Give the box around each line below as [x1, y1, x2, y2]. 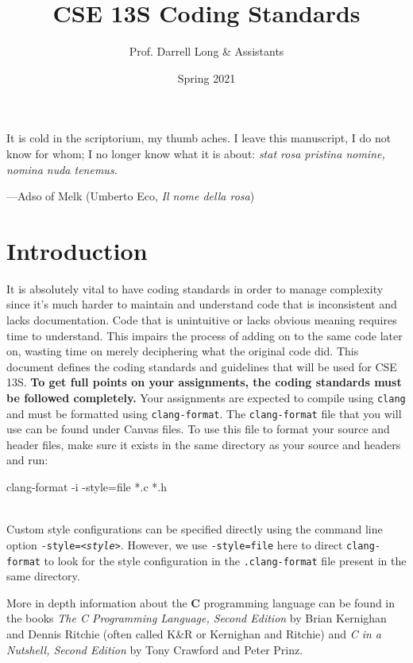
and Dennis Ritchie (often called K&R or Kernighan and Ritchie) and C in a [6, 625, 382, 642]
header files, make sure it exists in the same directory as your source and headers [6, 436, 401, 452]
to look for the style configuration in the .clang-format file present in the [44, 552, 407, 568]
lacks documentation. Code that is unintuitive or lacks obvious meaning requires [6, 312, 397, 328]
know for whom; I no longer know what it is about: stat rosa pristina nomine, [6, 145, 385, 161]
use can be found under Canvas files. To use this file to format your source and [6, 421, 390, 437]
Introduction [6, 234, 148, 266]
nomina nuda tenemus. [6, 161, 118, 177]
